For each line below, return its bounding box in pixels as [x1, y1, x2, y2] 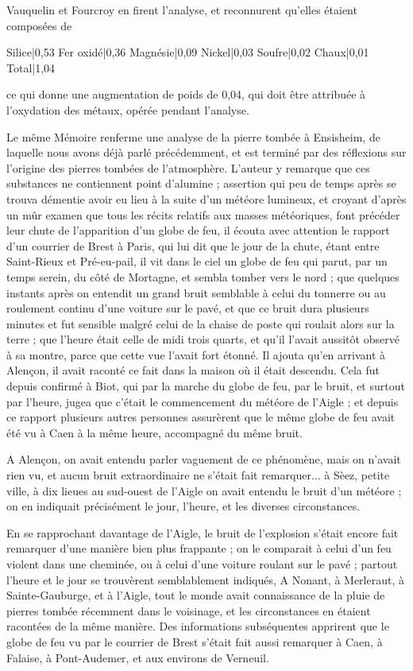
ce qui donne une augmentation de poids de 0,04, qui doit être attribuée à [6, 86, 366, 103]
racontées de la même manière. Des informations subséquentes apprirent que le [6, 618, 389, 634]
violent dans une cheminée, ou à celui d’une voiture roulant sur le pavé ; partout [6, 556, 398, 572]
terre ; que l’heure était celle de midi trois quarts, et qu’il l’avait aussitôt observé [6, 331, 399, 347]
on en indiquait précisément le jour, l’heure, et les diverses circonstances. [6, 498, 361, 514]
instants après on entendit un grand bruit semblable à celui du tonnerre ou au [6, 284, 386, 301]
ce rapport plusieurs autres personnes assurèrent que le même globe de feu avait [6, 409, 396, 425]
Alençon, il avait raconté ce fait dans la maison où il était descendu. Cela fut [6, 362, 380, 378]
